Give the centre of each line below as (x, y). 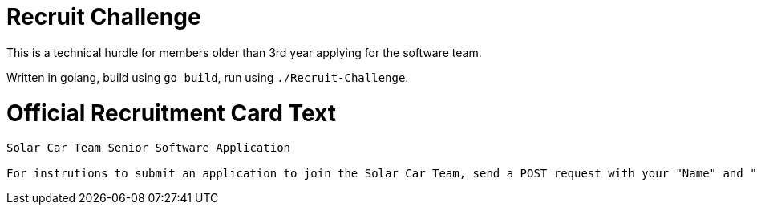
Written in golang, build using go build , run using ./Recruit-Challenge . (208, 77)
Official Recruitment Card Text (171, 113)
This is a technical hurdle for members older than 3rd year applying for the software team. (244, 52)
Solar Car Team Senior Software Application (149, 148)
